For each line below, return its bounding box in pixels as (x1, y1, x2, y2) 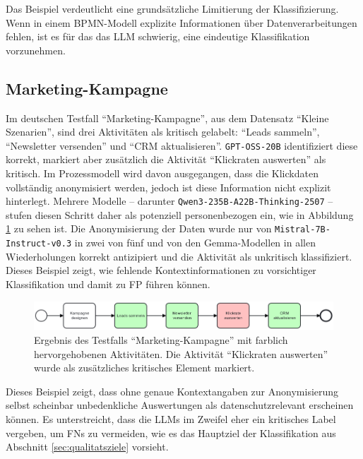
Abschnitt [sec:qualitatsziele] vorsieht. (6, 439, 169, 454)
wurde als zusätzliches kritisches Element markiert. (34, 360, 255, 375)
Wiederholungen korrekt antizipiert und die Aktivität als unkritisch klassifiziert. (6, 249, 352, 263)
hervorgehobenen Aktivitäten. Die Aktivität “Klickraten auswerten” (34, 346, 328, 361)
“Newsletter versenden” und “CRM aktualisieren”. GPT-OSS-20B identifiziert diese (6, 138, 358, 153)
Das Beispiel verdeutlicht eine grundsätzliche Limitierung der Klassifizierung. (6, 1, 339, 16)
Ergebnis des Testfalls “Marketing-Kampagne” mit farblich (34, 332, 288, 347)
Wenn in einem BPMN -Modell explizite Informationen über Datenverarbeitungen (6, 15, 357, 30)
